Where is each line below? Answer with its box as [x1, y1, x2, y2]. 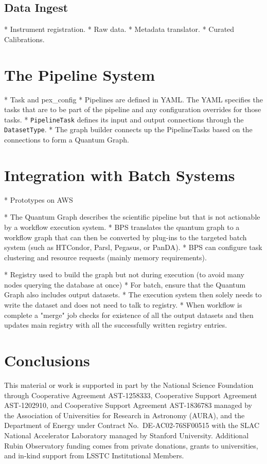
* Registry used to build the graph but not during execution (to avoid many [4, 269, 244, 280]
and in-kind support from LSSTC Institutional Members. [4, 450, 184, 461]
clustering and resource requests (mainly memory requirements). [4, 252, 207, 262]
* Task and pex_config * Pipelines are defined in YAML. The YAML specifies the [4, 94, 263, 104]
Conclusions [4, 350, 90, 371]
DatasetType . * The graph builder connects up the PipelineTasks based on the [4, 124, 253, 135]
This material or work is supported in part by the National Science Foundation [4, 379, 254, 390]
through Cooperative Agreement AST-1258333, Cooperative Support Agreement [4, 389, 257, 400]
